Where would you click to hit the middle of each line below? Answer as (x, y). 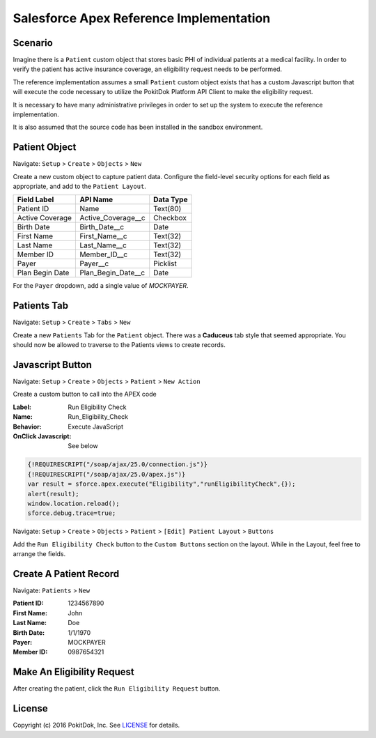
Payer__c (94, 263)
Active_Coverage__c (112, 218)
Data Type (171, 200)
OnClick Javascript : (42, 436)
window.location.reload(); (73, 503)
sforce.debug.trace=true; (72, 513)
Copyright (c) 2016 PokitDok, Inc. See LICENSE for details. (96, 725)
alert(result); (53, 494)
